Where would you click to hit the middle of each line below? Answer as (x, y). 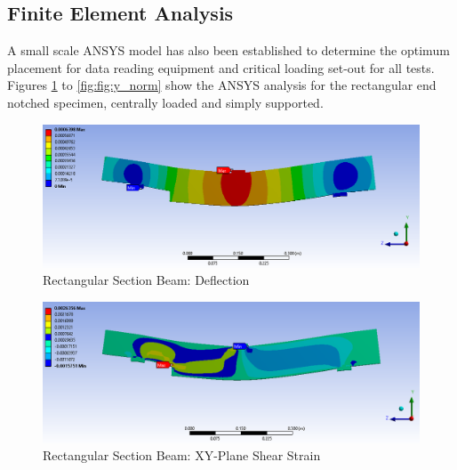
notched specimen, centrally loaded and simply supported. (165, 102)
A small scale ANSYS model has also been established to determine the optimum (228, 50)
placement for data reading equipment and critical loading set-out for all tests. (221, 67)
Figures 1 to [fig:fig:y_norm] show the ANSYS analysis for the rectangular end (222, 85)
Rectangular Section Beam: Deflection (146, 280)
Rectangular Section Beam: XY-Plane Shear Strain (182, 455)
